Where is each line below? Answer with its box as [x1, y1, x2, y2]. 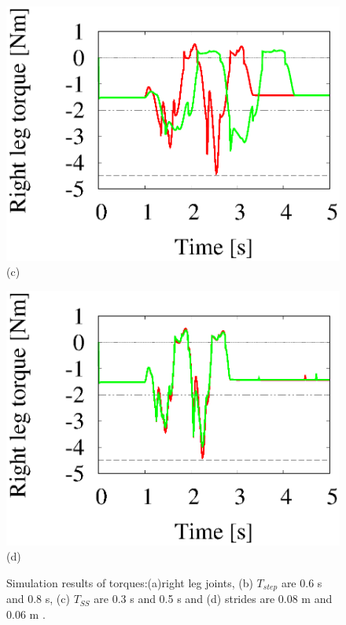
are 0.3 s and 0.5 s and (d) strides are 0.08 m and [94, 590, 333, 607]
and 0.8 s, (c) [6, 590, 70, 607]
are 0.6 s [281, 574, 322, 590]
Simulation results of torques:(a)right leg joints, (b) [6, 574, 253, 590]
